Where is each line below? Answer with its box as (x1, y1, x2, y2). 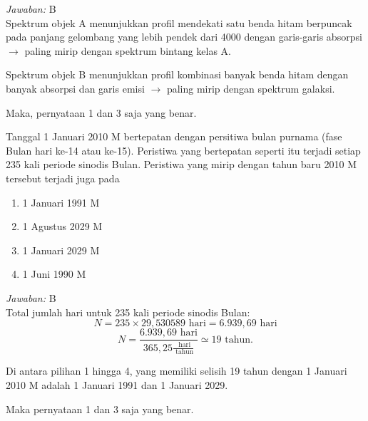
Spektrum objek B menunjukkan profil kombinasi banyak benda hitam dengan (6, 67, 349, 82)
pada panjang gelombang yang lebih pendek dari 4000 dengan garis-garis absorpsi (6, 29, 362, 44)
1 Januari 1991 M (22, 194, 100, 209)
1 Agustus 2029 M (22, 219, 103, 234)
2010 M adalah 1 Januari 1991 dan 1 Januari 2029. (6, 377, 228, 392)
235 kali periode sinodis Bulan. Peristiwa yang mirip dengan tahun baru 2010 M (6, 157, 357, 172)
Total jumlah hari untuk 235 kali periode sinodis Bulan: (6, 304, 250, 319)
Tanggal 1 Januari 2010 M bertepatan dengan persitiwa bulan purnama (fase (6, 129, 342, 144)
